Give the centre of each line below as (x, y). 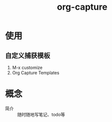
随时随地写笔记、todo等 (41, 114)
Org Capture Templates (36, 73)
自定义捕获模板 (28, 55)
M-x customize (27, 68)
